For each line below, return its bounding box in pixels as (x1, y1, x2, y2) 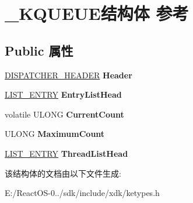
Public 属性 (5, 41, 73, 59)
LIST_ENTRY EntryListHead (5, 88, 122, 101)
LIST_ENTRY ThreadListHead (5, 147, 128, 159)
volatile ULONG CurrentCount (5, 108, 124, 120)
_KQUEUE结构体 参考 (5, 1, 189, 25)
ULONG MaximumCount (5, 128, 105, 140)
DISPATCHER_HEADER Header (5, 68, 132, 81)
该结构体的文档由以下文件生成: (5, 167, 121, 179)
